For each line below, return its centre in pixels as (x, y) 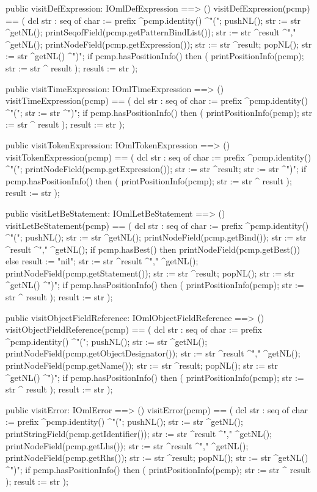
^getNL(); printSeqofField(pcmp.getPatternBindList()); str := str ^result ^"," (151, 32)
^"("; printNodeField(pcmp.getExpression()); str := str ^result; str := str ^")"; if (156, 169)
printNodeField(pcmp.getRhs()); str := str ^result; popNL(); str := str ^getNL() (157, 458)
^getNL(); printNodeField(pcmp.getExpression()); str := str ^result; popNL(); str (159, 44)
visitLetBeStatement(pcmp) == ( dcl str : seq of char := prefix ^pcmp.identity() (157, 225)
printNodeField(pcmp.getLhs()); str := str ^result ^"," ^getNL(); (127, 445)
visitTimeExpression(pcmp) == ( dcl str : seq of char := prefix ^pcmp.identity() (157, 100)
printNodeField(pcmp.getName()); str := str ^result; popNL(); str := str (142, 365)
